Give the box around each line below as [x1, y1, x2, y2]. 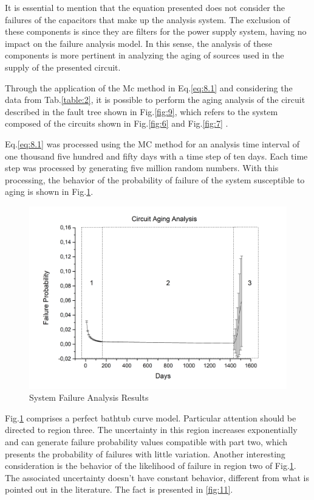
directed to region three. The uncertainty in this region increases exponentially [5, 423, 298, 436]
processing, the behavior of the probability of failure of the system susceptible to [5, 173, 305, 186]
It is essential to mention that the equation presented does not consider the [5, 1, 285, 13]
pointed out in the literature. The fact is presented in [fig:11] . [5, 483, 233, 496]
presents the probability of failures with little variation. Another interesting [5, 447, 285, 460]
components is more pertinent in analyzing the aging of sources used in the [5, 49, 284, 62]
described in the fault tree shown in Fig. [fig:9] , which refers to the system [5, 105, 278, 118]
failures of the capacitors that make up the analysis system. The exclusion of [5, 13, 290, 26]
